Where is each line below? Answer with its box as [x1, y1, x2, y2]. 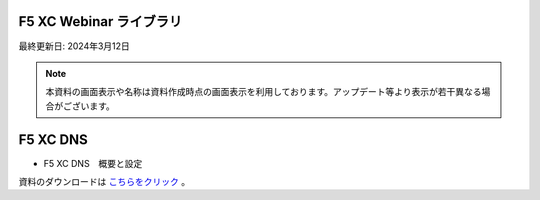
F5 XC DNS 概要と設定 [43, 157, 143, 169]
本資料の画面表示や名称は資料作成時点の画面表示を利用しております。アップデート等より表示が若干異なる [45, 86, 482, 98]
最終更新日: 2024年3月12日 [18, 40, 130, 52]
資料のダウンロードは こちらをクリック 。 [18, 175, 190, 187]
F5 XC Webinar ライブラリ [18, 13, 183, 30]
